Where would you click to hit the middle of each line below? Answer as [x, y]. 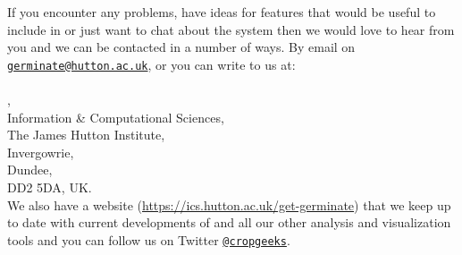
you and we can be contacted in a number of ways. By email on [181, 47]
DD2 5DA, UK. [50, 187]
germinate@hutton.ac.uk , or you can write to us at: [151, 64]
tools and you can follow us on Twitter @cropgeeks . [149, 239]
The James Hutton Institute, [86, 135]
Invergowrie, [41, 152]
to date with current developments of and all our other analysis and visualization [229, 222]
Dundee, [30, 170]
